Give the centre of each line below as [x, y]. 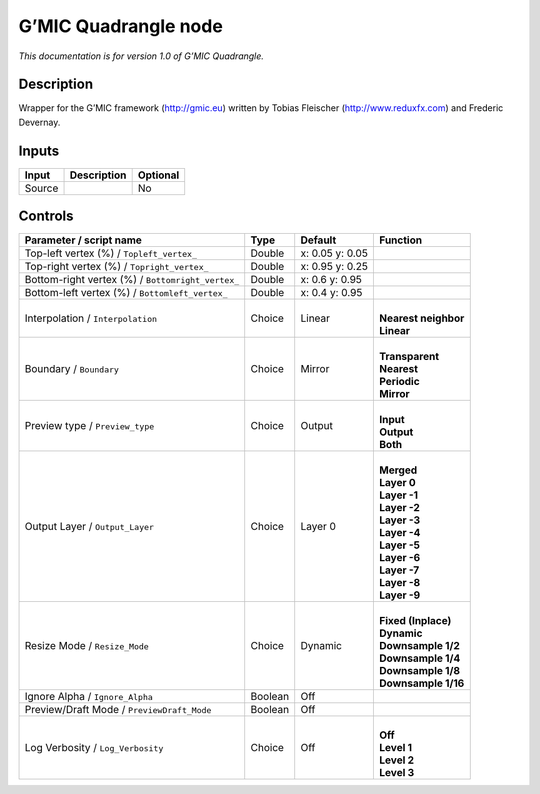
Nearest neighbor [422, 318]
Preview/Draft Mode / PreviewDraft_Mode [118, 710]
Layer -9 [400, 595]
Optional [158, 175]
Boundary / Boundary [72, 369]
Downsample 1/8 [419, 671]
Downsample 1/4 [420, 658]
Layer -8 [400, 583]
